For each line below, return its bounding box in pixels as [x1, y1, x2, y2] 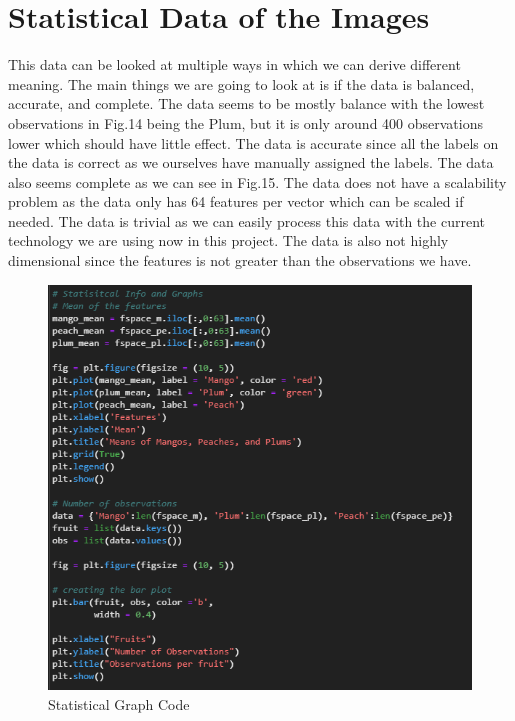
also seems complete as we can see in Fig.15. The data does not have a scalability [8, 171, 507, 192]
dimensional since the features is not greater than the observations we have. [8, 250, 472, 271]
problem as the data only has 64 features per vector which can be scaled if [8, 191, 464, 212]
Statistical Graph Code [48, 694, 190, 715]
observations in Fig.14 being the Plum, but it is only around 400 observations [8, 112, 483, 133]
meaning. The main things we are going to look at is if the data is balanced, [8, 73, 475, 94]
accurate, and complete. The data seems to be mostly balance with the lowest [8, 93, 485, 114]
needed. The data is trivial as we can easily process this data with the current [8, 210, 485, 231]
